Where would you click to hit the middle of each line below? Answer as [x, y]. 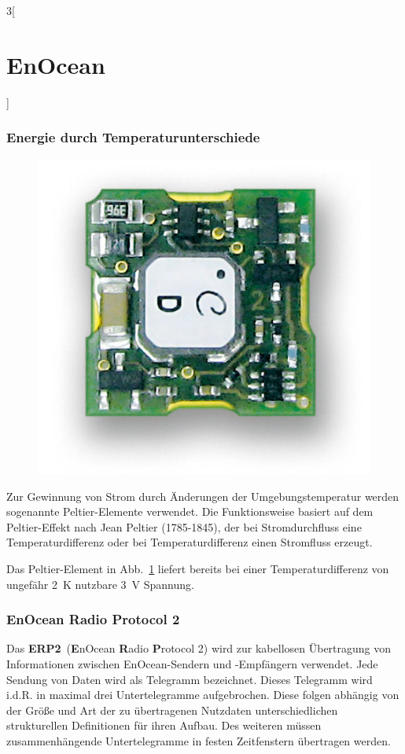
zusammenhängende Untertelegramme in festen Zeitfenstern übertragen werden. [199, 740]
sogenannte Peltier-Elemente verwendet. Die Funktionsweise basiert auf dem [190, 511]
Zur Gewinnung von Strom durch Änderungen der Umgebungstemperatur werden [203, 496]
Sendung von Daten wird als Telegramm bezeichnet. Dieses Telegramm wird [190, 679]
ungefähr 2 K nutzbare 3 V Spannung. [100, 584]
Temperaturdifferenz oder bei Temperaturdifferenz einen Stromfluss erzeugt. [190, 542]
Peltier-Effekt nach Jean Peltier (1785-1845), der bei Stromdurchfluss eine [184, 526]
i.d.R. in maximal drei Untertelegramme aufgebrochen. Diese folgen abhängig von [203, 695]
